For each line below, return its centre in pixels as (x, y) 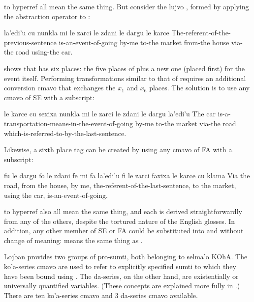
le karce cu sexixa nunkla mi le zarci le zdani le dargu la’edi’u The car (110, 114)
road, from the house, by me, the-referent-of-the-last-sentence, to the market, (120, 185)
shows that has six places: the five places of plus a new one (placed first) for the (125, 68)
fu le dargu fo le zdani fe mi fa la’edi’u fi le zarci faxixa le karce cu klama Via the (127, 176)
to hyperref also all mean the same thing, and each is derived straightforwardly (123, 211)
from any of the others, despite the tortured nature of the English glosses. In (120, 221)
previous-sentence (30, 42)
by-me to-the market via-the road (186, 123)
